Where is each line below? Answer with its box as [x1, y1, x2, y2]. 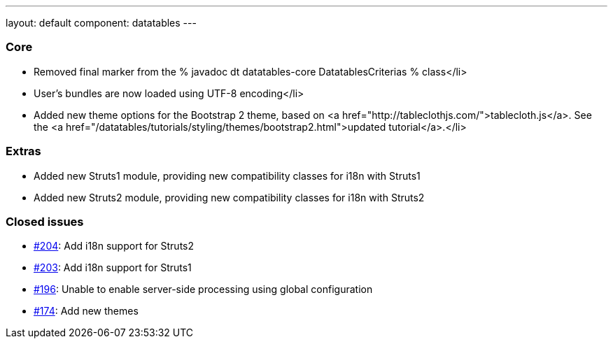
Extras [6, 144, 41, 159]
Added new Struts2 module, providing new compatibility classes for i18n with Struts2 [34, 191, 425, 203]
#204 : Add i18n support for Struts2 [34, 240, 195, 252]
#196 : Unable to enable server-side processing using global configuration [34, 283, 373, 296]
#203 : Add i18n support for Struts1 [34, 261, 192, 274]
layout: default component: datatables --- [6, 17, 197, 29]
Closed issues [6, 214, 84, 229]
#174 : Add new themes [34, 305, 139, 317]
